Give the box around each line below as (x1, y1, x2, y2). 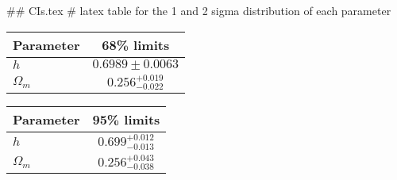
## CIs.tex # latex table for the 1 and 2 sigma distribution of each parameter (6, 2, 391, 18)
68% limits (102, 35, 170, 54)
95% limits (92, 110, 160, 129)
